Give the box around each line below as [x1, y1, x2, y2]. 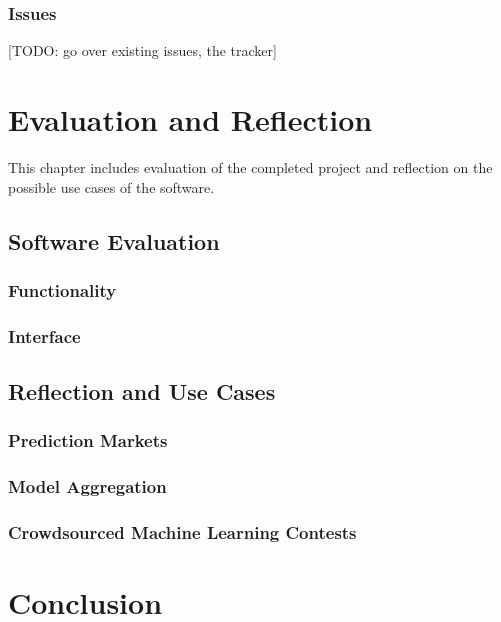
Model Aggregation [8, 474, 167, 499]
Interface [8, 323, 81, 348]
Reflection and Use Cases [8, 375, 276, 406]
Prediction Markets [8, 428, 168, 453]
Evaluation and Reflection [8, 99, 373, 139]
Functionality [8, 277, 117, 302]
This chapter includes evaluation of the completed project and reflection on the [8, 156, 493, 177]
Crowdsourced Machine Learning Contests [8, 519, 357, 544]
